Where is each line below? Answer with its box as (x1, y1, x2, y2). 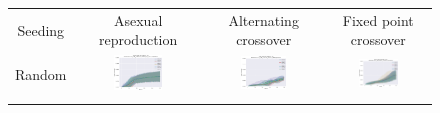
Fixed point (342, 9, 414, 30)
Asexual (113, 9, 163, 30)
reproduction (99, 29, 178, 50)
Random (15, 64, 67, 85)
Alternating (228, 9, 299, 30)
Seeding (17, 19, 65, 40)
